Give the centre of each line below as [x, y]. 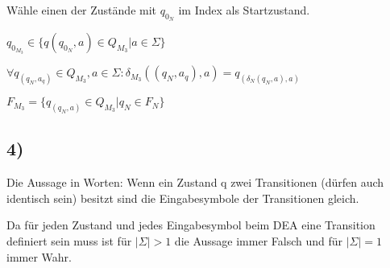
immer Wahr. [39, 256]
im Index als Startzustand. [244, 10]
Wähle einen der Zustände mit [82, 10]
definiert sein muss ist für [69, 240]
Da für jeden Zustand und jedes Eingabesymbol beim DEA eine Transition [191, 225]
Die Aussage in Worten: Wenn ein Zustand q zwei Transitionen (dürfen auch [195, 182]
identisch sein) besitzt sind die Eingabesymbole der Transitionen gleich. [183, 198]
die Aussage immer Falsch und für [259, 240]
